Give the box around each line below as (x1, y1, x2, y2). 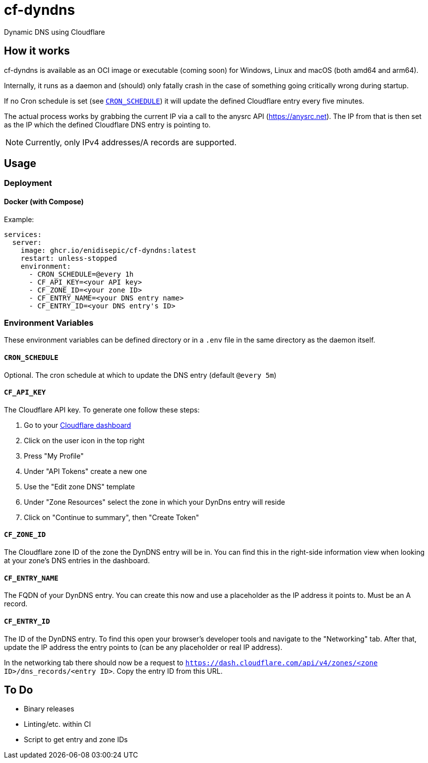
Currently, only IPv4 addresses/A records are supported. (25, 137, 237, 147)
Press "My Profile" (24, 451, 84, 460)
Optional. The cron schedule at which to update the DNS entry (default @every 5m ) (4, 370, 277, 379)
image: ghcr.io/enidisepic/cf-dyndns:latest (20, 246, 196, 254)
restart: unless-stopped (20, 254, 117, 262)
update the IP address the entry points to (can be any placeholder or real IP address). (4, 643, 283, 651)
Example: (4, 215, 34, 224)
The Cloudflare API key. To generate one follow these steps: (4, 405, 200, 414)
